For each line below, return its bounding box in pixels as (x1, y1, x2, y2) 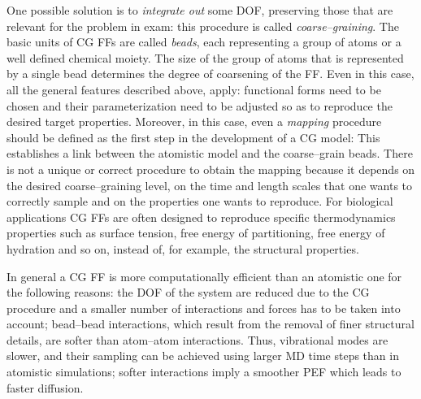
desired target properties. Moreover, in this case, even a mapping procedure (7, 113, 382, 130)
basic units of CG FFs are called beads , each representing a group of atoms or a (7, 33, 401, 50)
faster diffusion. (7, 379, 84, 396)
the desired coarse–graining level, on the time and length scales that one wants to (7, 176, 413, 193)
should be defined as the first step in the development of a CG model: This (7, 128, 380, 145)
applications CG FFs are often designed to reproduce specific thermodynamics (7, 208, 396, 225)
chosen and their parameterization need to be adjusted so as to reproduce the (7, 97, 393, 114)
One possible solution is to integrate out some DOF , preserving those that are (7, 2, 393, 18)
